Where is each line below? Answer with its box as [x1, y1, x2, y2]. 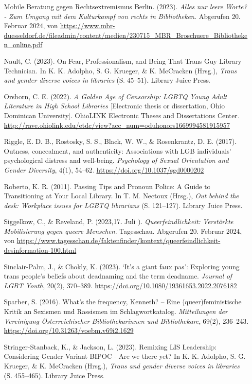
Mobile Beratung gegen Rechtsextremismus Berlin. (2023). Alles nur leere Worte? [4, 1, 247, 11]
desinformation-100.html [4, 245, 76, 255]
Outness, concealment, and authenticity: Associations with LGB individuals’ [4, 145, 232, 156]
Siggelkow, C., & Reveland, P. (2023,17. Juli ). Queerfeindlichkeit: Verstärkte [4, 216, 234, 227]
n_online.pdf [4, 39, 42, 50]
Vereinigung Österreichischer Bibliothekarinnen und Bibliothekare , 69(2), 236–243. [4, 315, 249, 326]
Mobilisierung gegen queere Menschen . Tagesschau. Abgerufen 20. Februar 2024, [4, 226, 242, 236]
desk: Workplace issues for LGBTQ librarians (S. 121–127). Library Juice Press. [4, 200, 243, 210]
